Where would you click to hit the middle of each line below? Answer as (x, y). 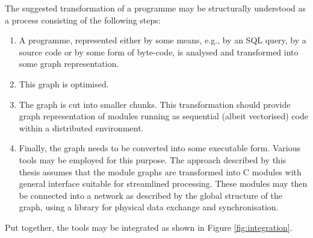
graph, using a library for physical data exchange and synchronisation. (149, 207)
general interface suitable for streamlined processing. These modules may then (163, 183)
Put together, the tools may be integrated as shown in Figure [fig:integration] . (149, 227)
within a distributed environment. (81, 127)
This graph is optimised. (64, 83)
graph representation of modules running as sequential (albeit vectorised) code (163, 116)
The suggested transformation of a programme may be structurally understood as (156, 8)
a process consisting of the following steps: (83, 20)
